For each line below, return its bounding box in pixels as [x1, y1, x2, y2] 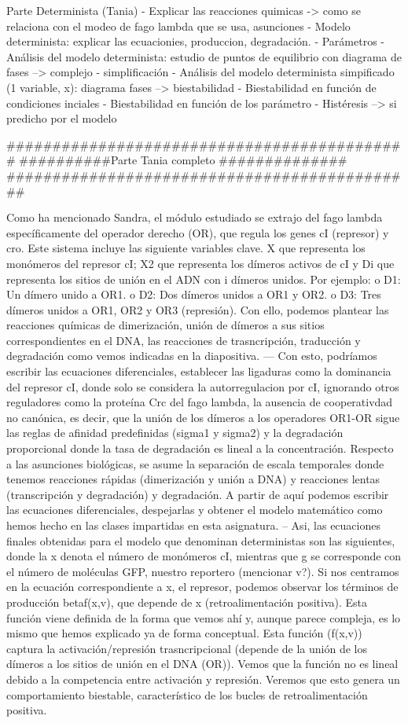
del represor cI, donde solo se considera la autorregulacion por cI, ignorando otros [6, 378, 399, 395]
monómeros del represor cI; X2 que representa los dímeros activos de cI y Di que [6, 255, 395, 271]
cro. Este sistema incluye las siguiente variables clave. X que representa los [6, 240, 366, 256]
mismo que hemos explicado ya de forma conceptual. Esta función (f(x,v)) [6, 625, 362, 641]
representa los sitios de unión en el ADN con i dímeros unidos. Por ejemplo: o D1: [6, 270, 401, 287]
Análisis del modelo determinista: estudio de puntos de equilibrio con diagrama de [6, 48, 402, 64]
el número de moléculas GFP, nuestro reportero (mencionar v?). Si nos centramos [6, 563, 399, 579]
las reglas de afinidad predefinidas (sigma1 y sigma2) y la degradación [6, 424, 344, 441]
